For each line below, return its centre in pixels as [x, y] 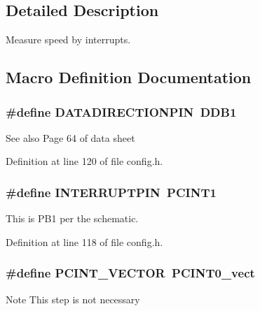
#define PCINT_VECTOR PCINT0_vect [130, 273]
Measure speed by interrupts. [68, 39]
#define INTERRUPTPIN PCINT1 [111, 192]
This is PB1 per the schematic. [72, 218]
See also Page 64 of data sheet [70, 137]
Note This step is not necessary [73, 299]
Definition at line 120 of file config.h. [84, 161]
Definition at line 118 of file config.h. [84, 241]
